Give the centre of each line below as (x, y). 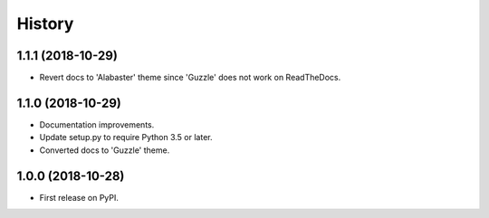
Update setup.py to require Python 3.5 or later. (126, 137)
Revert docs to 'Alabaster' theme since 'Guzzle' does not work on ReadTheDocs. (190, 78)
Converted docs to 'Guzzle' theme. (105, 150)
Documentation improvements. (97, 124)
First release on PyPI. (79, 197)
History (45, 24)
